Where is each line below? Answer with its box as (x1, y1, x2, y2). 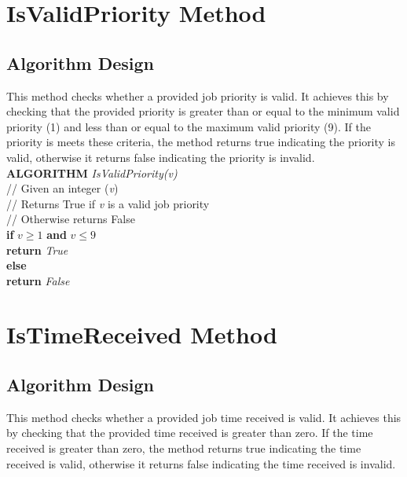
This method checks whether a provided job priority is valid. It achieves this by (6, 87, 389, 104)
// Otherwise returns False (6, 211, 135, 227)
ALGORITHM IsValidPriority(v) (6, 164, 178, 181)
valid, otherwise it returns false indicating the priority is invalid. (6, 149, 315, 165)
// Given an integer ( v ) (6, 180, 119, 196)
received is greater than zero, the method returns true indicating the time (6, 440, 361, 457)
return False (6, 272, 70, 288)
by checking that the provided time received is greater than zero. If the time (6, 424, 373, 441)
